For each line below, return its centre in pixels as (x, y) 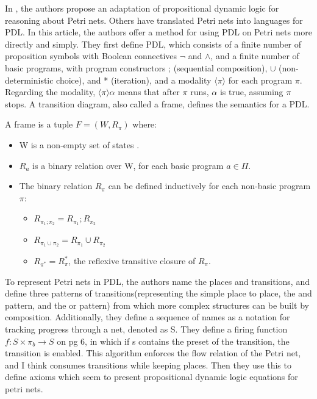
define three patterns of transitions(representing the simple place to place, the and (158, 293)
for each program (260, 80)
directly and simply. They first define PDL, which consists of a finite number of (153, 44)
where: (144, 124)
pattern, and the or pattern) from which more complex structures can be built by (157, 305)
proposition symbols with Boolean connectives (91, 56)
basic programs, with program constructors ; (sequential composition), (136, 67)
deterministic (29, 80)
